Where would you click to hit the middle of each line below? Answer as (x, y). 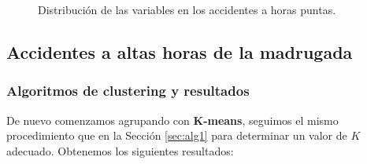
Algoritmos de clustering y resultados (128, 91)
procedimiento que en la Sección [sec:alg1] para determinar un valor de (177, 135)
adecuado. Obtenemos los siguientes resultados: (120, 150)
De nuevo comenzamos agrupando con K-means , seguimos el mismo (172, 120)
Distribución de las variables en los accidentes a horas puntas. (187, 9)
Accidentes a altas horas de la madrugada (180, 51)
